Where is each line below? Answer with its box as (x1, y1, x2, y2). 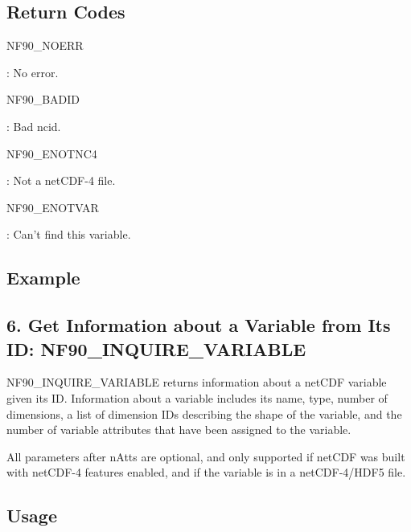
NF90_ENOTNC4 (6, 145, 97, 162)
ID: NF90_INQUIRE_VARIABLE (6, 336, 306, 361)
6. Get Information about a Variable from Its (6, 313, 391, 338)
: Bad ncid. (6, 117, 61, 134)
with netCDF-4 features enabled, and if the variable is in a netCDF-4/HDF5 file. (6, 464, 406, 481)
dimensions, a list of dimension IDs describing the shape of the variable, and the (6, 405, 402, 422)
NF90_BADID (6, 91, 80, 108)
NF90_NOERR (6, 37, 84, 54)
